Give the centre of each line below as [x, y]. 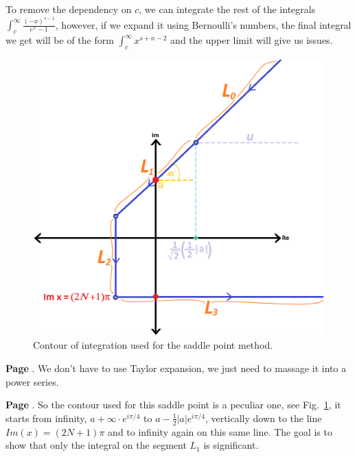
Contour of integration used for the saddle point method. [153, 345]
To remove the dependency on [69, 9]
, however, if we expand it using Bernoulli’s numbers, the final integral [203, 24]
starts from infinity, [46, 418]
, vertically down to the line [263, 418]
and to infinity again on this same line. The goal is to [220, 431]
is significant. [231, 445]
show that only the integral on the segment [96, 445]
